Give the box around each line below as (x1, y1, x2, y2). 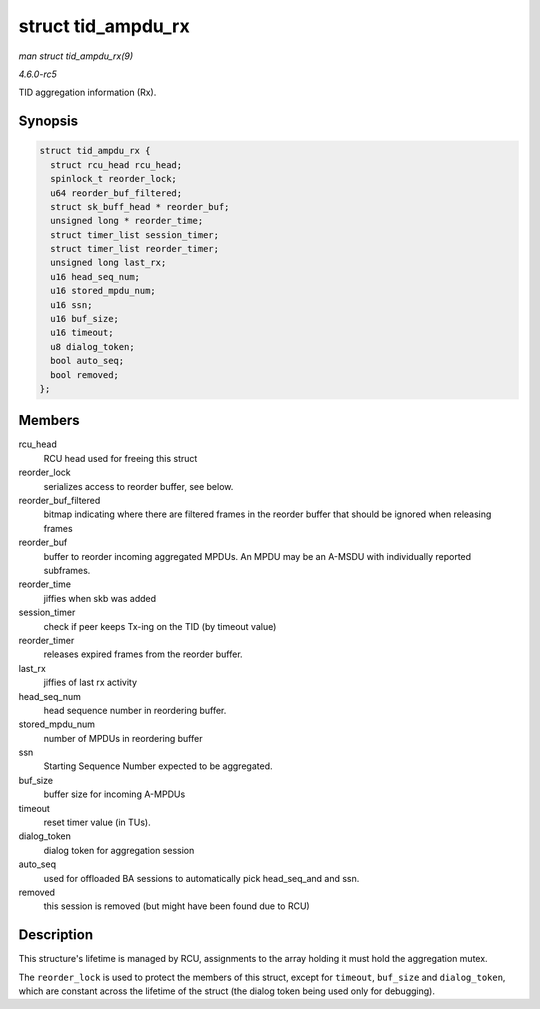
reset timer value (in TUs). (43, 816, 151, 829)
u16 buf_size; (50, 313, 120, 325)
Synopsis (18, 113, 79, 130)
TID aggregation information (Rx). (18, 86, 157, 99)
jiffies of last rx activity (43, 676, 138, 689)
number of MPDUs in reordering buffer (43, 732, 203, 744)
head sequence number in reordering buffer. (43, 704, 227, 716)
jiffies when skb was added (43, 592, 157, 604)
